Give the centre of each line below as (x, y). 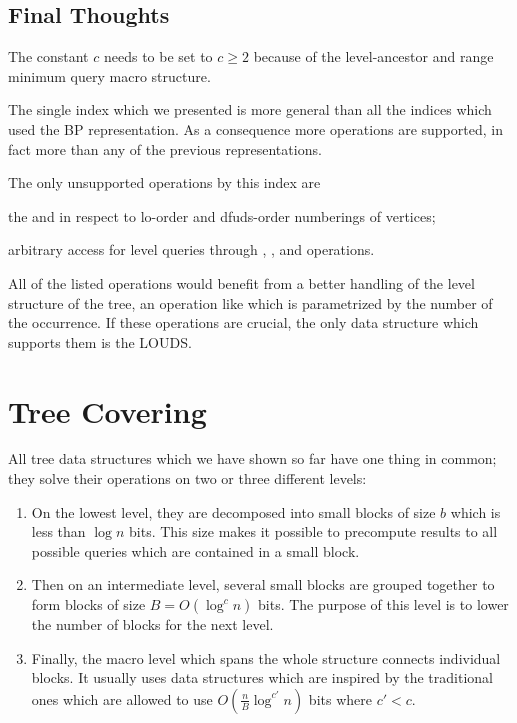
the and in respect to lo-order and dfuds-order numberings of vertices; (222, 215)
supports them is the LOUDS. (100, 341)
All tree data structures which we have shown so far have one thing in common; (252, 458)
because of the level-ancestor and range (373, 56)
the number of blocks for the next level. (152, 624)
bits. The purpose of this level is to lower (383, 604)
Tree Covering (107, 410)
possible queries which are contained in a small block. (195, 550)
